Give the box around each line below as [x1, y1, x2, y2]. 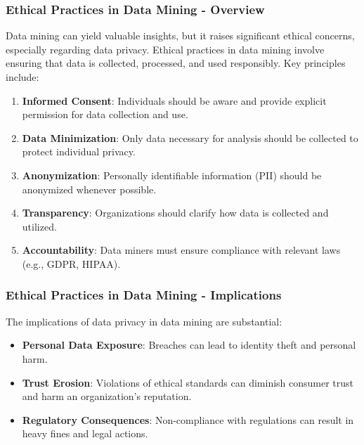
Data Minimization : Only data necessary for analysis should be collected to [22, 130, 358, 145]
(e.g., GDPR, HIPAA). [22, 256, 121, 271]
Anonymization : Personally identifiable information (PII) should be [22, 167, 322, 182]
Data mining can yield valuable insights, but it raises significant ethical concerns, [6, 28, 355, 43]
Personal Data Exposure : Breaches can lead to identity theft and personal [22, 337, 356, 352]
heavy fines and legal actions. [22, 426, 148, 441]
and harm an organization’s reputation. [22, 389, 192, 404]
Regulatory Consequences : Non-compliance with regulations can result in [22, 412, 354, 427]
